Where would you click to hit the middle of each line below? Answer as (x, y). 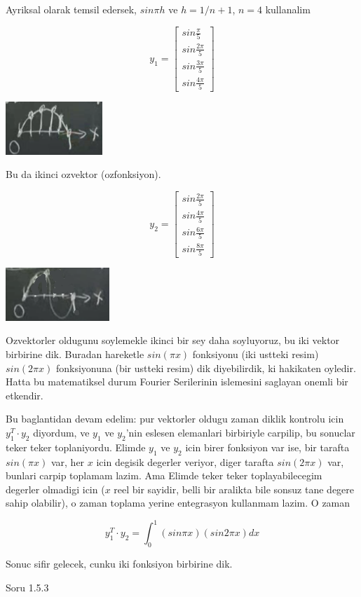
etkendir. (25, 395)
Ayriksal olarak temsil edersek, (71, 9)
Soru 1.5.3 (27, 587)
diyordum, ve (61, 432)
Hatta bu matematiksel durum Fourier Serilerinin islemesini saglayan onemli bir (177, 382)
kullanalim (288, 9)
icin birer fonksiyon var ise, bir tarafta (267, 447)
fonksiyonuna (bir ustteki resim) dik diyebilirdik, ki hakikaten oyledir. (206, 368)
